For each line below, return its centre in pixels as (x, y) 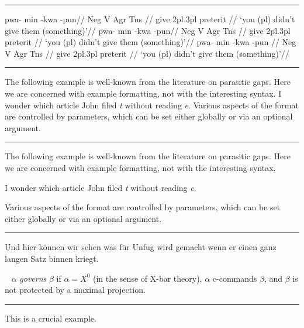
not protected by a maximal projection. (75, 290)
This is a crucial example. (51, 318)
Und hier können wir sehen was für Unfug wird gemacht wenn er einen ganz (141, 247)
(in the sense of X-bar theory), (147, 278)
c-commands (235, 278)
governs (33, 278)
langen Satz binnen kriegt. (52, 258)
